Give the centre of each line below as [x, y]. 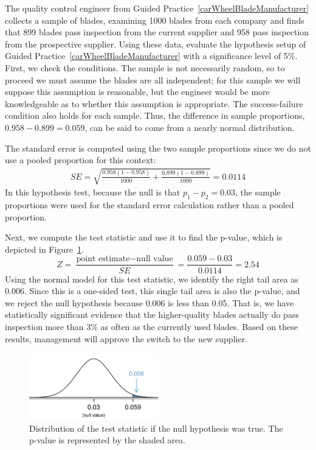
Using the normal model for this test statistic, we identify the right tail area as [152, 279]
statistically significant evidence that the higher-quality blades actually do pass [152, 315]
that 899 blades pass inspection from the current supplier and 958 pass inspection [157, 32]
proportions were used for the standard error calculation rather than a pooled [149, 205]
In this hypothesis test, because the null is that [93, 192]
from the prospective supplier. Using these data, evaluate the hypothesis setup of [156, 44]
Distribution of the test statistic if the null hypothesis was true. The [156, 428]
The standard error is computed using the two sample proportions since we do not [158, 148]
